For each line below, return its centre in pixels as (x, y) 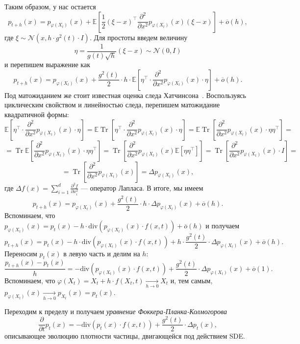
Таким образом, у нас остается (50, 6)
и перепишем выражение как (47, 64)
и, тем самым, (191, 280)
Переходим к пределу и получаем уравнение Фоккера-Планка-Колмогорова (116, 311)
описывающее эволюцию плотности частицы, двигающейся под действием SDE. (125, 336)
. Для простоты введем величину (138, 37)
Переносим (21, 253)
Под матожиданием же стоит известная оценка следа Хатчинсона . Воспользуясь (125, 95)
